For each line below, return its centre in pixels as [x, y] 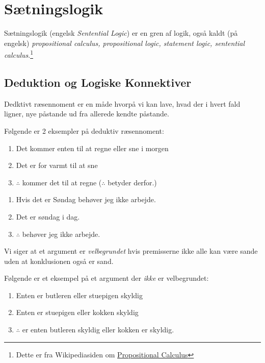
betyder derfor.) [132, 182]
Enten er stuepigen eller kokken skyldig [77, 312]
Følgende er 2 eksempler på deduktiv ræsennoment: [84, 130]
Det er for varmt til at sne [57, 165]
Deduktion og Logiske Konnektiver [98, 82]
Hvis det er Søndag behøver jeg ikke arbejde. [86, 199]
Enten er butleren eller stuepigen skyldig [79, 295]
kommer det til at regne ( [62, 182]
